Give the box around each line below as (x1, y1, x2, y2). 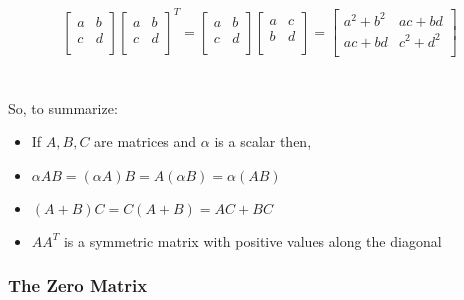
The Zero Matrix (8, 273, 148, 298)
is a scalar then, (214, 131, 312, 152)
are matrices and (94, 131, 197, 152)
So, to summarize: (8, 97, 118, 118)
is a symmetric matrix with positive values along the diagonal (63, 230, 442, 251)
